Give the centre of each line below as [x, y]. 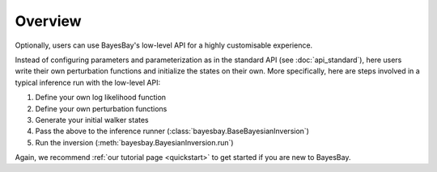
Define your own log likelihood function [100, 98]
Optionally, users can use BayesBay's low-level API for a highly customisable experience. [164, 45]
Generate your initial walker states [92, 120]
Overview [48, 21]
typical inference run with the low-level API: [88, 82]
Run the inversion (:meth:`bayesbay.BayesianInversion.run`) [134, 142]
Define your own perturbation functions [101, 108]
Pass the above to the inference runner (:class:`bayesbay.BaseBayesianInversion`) [172, 131]
